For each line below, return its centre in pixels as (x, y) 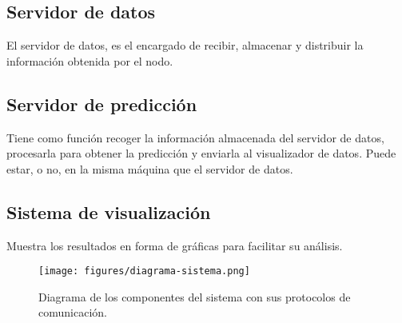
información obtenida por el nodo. (90, 60)
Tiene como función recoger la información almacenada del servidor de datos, (195, 137)
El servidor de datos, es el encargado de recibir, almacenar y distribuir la (185, 45)
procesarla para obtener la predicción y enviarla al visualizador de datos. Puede (201, 153)
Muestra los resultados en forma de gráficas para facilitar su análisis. (175, 245)
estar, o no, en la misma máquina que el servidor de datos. (150, 168)
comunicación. (73, 312)
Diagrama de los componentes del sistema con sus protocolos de (195, 296)
